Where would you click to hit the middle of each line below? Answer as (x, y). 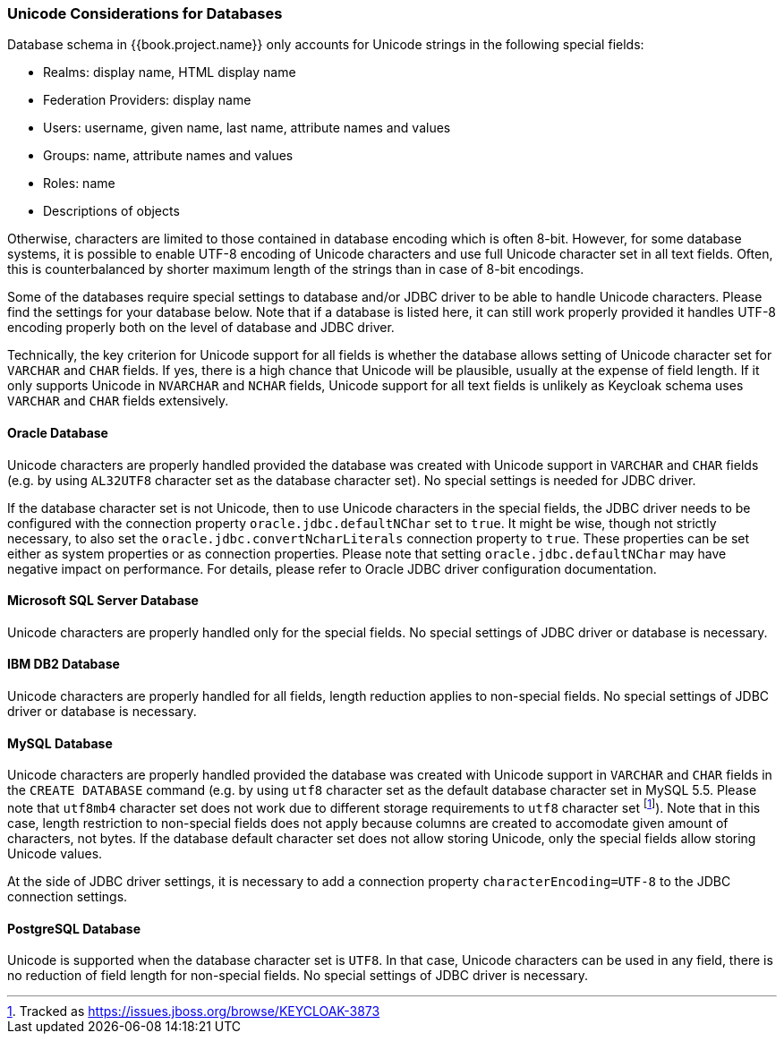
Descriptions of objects (111, 211)
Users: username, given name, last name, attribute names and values (247, 128)
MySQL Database (60, 743)
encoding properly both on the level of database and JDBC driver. (201, 328)
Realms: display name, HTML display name (170, 73)
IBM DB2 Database (64, 664)
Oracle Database (58, 432)
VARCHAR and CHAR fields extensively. (118, 401)
